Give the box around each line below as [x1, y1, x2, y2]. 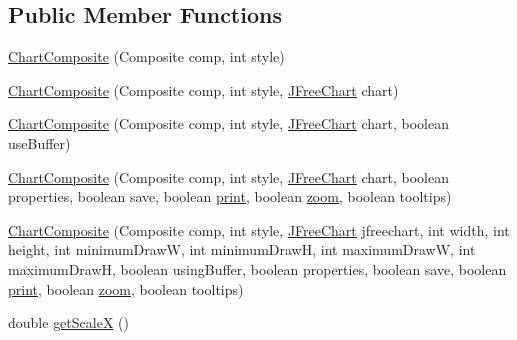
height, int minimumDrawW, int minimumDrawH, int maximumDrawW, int [8, 239, 476, 260]
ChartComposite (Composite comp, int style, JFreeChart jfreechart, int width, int [8, 219, 510, 240]
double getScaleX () [8, 312, 129, 333]
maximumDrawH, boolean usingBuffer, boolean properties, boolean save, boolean [8, 258, 507, 279]
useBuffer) [8, 132, 71, 153]
